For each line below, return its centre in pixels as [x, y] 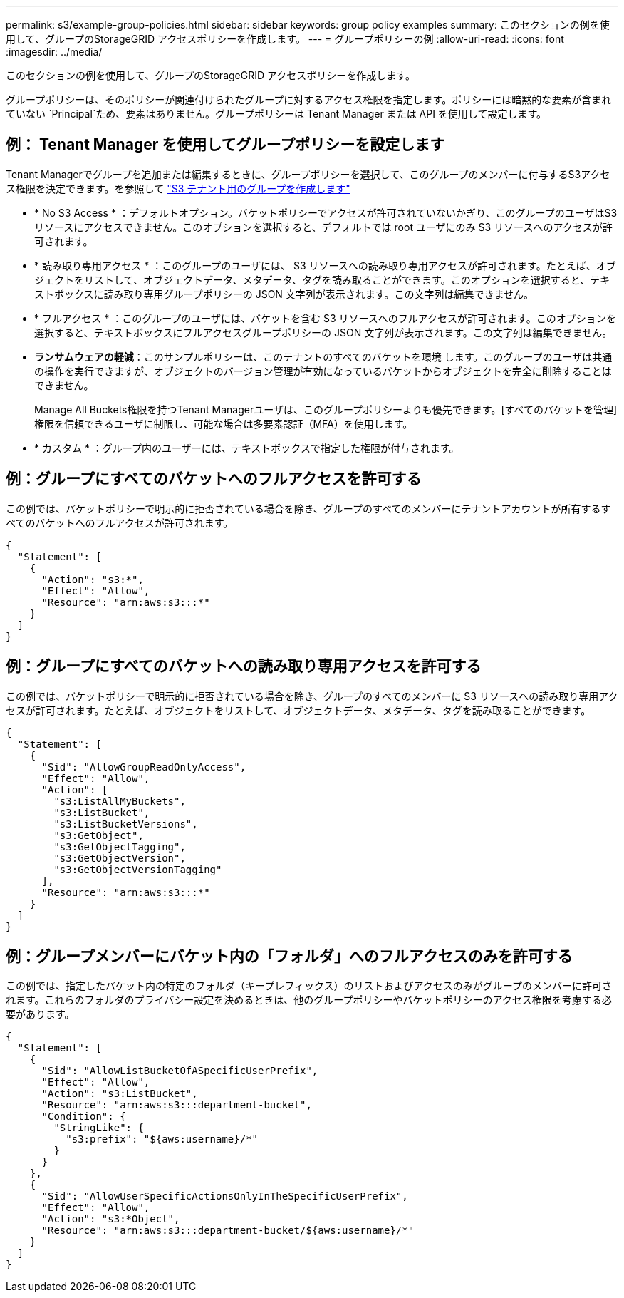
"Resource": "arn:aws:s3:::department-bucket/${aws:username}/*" [228, 1231]
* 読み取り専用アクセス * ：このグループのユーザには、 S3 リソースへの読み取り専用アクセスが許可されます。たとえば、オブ [325, 265]
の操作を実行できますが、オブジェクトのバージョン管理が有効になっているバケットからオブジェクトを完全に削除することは [323, 371]
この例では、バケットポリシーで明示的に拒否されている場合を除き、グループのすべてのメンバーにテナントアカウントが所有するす [308, 508]
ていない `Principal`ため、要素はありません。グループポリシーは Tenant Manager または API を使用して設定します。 [276, 114]
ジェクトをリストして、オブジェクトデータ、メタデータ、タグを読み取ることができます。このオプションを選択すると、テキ [322, 279]
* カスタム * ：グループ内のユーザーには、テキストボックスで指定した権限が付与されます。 [247, 448]
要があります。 [40, 1014]
